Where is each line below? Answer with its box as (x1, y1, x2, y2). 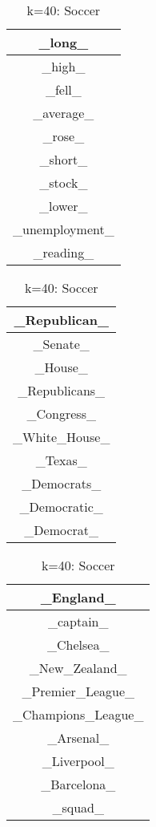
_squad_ (52, 798, 104, 817)
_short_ (39, 150, 88, 168)
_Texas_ (35, 451, 87, 469)
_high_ (42, 57, 86, 75)
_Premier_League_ (22, 682, 134, 700)
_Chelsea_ (47, 635, 110, 654)
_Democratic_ (19, 497, 103, 516)
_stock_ (39, 173, 88, 192)
